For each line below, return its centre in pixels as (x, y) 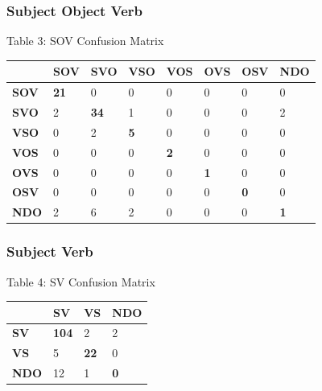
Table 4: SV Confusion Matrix (81, 281)
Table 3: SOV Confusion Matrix (85, 41)
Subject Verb (50, 251)
